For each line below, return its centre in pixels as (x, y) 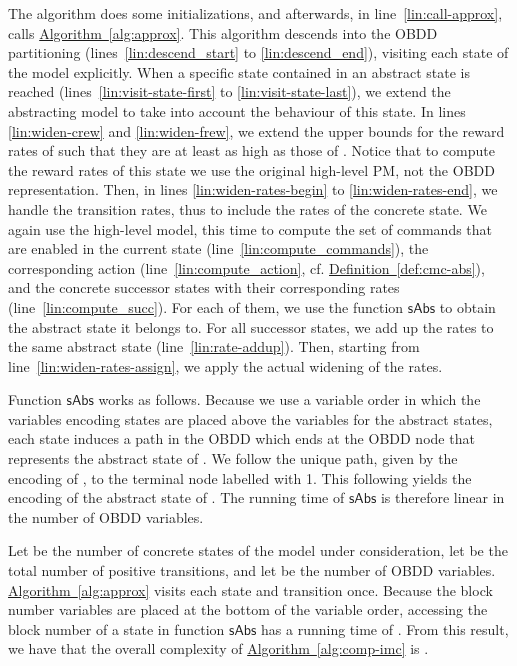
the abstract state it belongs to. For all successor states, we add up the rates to (251, 326)
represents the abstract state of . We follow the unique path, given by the (233, 458)
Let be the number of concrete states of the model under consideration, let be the (258, 550)
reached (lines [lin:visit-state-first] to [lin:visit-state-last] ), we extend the (229, 91)
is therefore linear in (442, 497)
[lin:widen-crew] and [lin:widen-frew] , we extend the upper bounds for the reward (256, 130)
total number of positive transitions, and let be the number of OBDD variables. (252, 570)
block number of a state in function (116, 628)
